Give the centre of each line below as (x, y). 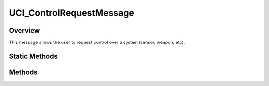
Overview (25, 30)
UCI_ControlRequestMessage (72, 13)
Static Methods (34, 56)
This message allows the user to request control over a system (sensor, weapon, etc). (97, 43)
